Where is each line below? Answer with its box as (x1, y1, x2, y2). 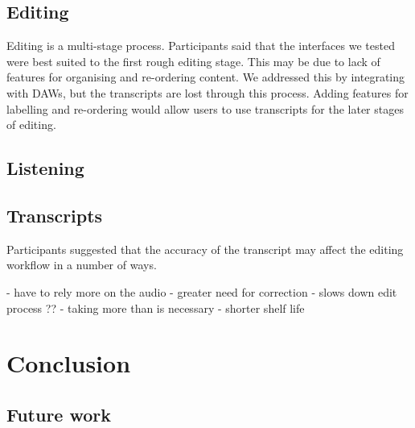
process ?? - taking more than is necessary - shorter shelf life (6, 299, 305, 316)
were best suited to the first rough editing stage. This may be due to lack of (6, 52, 380, 69)
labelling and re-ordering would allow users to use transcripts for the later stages (6, 100, 404, 117)
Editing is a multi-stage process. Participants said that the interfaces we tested (6, 37, 395, 54)
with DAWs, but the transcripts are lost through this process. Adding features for (6, 84, 409, 101)
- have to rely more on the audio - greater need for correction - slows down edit (6, 283, 397, 300)
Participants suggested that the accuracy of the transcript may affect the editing (6, 240, 404, 257)
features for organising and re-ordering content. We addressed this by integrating (6, 69, 405, 85)
